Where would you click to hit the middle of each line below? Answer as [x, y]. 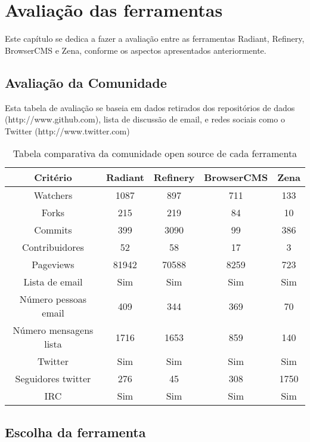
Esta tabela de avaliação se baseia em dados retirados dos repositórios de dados [150, 107]
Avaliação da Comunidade [86, 82]
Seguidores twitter [53, 379]
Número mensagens [53, 330]
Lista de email [53, 282]
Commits [53, 230]
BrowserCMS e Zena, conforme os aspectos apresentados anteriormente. [136, 50]
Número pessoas [53, 299]
